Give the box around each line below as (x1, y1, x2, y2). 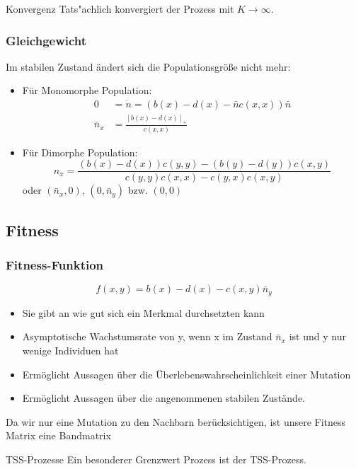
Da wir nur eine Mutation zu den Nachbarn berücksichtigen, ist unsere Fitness (6, 414, 346, 429)
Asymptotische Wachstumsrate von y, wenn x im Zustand (22, 329, 272, 344)
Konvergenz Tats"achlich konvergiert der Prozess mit (6, 1, 234, 16)
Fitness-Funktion (6, 256, 104, 273)
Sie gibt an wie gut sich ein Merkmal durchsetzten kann (22, 305, 265, 320)
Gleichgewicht (6, 31, 87, 49)
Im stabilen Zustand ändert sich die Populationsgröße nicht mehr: (6, 59, 291, 74)
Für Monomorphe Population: (22, 83, 152, 98)
